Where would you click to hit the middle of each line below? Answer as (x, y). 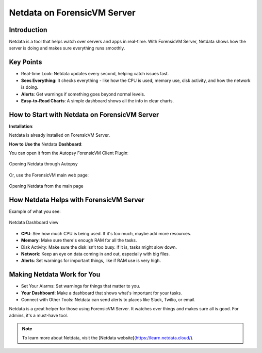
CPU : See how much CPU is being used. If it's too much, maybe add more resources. (106, 233)
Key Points (25, 62)
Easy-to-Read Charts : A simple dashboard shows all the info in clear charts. (98, 101)
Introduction (28, 30)
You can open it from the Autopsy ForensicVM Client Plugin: (69, 153)
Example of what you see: (35, 211)
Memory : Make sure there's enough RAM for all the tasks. (79, 241)
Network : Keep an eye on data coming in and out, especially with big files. (95, 254)
